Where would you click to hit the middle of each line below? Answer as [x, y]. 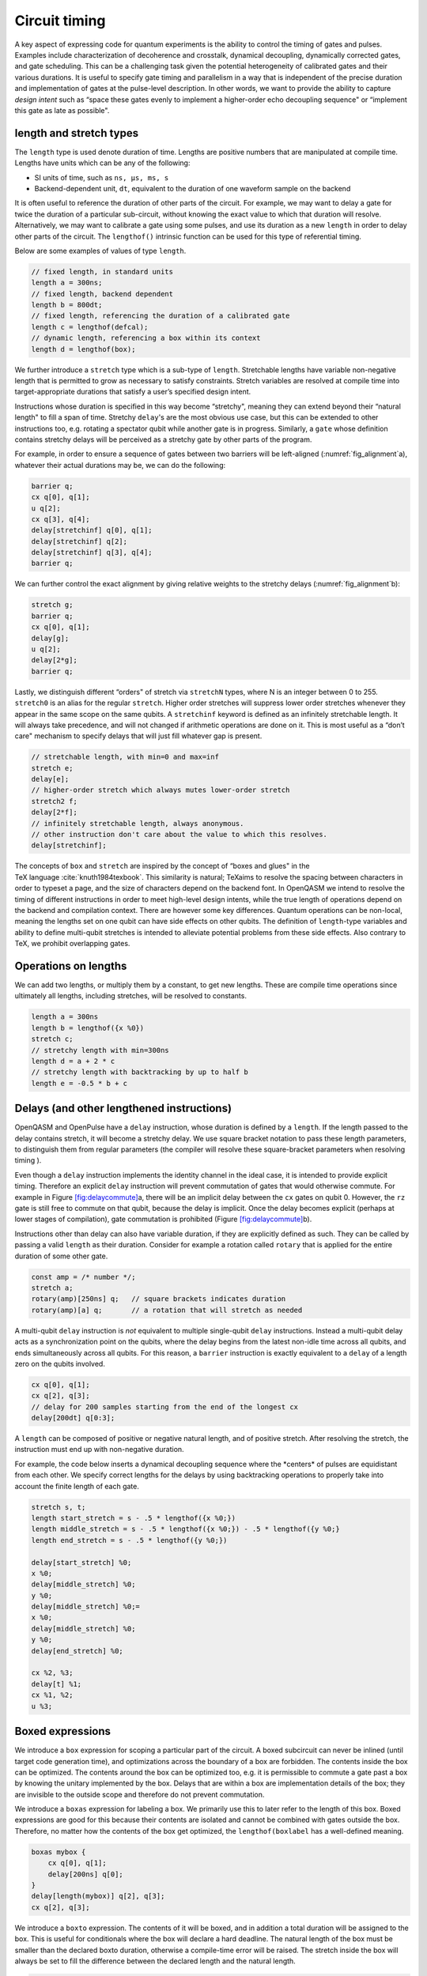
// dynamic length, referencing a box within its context [146, 338]
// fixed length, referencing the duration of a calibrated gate [161, 316]
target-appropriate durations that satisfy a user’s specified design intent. [133, 392]
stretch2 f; [55, 801]
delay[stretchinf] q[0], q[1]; [92, 530]
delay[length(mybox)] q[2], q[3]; [98, 1896]
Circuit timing [60, 21]
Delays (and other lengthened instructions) [123, 1109]
